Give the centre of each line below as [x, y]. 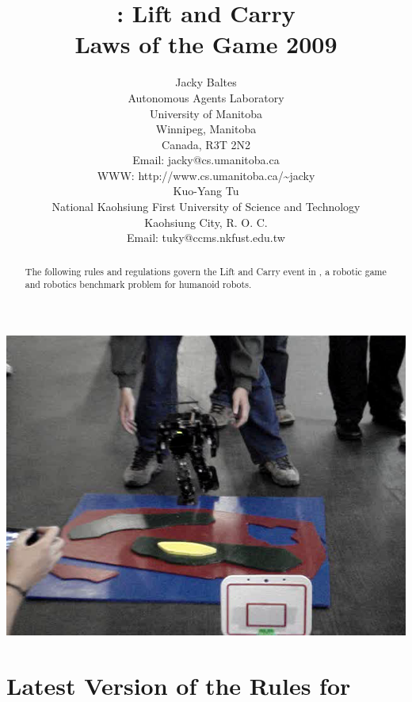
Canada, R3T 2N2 [206, 144]
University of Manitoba [206, 113]
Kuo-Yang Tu [206, 191]
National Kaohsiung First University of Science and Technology [206, 207]
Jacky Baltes [206, 82]
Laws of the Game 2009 [206, 44]
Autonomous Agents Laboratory [206, 97]
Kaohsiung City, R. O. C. [206, 222]
